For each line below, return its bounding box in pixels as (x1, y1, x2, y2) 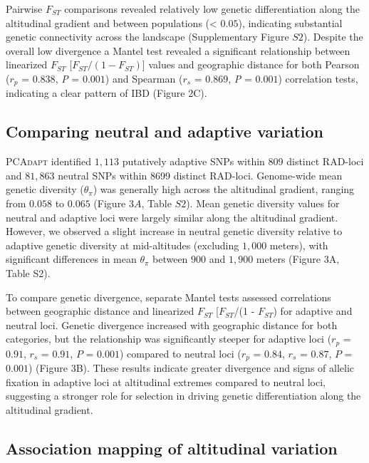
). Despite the (303, 29, 363, 44)
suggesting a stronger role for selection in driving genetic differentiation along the (6, 388, 361, 403)
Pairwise (6, 1, 43, 16)
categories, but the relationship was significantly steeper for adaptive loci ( (6, 331, 332, 346)
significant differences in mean (6, 251, 137, 266)
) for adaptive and (273, 303, 353, 318)
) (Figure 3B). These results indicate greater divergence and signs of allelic (28, 360, 355, 375)
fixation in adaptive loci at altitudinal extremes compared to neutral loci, (6, 374, 326, 389)
